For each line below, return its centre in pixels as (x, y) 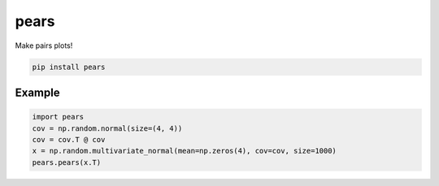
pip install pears (69, 67)
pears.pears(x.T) (67, 162)
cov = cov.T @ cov (69, 139)
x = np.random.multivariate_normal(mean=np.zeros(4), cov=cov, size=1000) (185, 151)
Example (37, 92)
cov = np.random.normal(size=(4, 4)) (107, 128)
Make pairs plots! (44, 45)
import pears (58, 117)
